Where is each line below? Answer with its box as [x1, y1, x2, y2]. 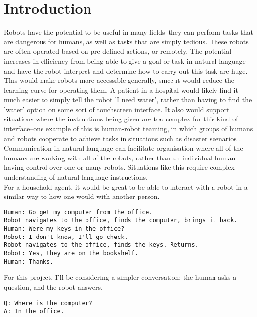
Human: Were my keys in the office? [4, 225, 125, 233]
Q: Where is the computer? [4, 299, 92, 307]
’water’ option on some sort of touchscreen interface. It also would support [4, 104, 230, 114]
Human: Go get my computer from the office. [4, 208, 153, 216]
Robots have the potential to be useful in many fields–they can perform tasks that [4, 27, 253, 37]
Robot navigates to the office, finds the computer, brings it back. [4, 217, 238, 224]
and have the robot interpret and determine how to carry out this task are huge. [4, 65, 248, 76]
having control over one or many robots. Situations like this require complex [4, 162, 235, 172]
